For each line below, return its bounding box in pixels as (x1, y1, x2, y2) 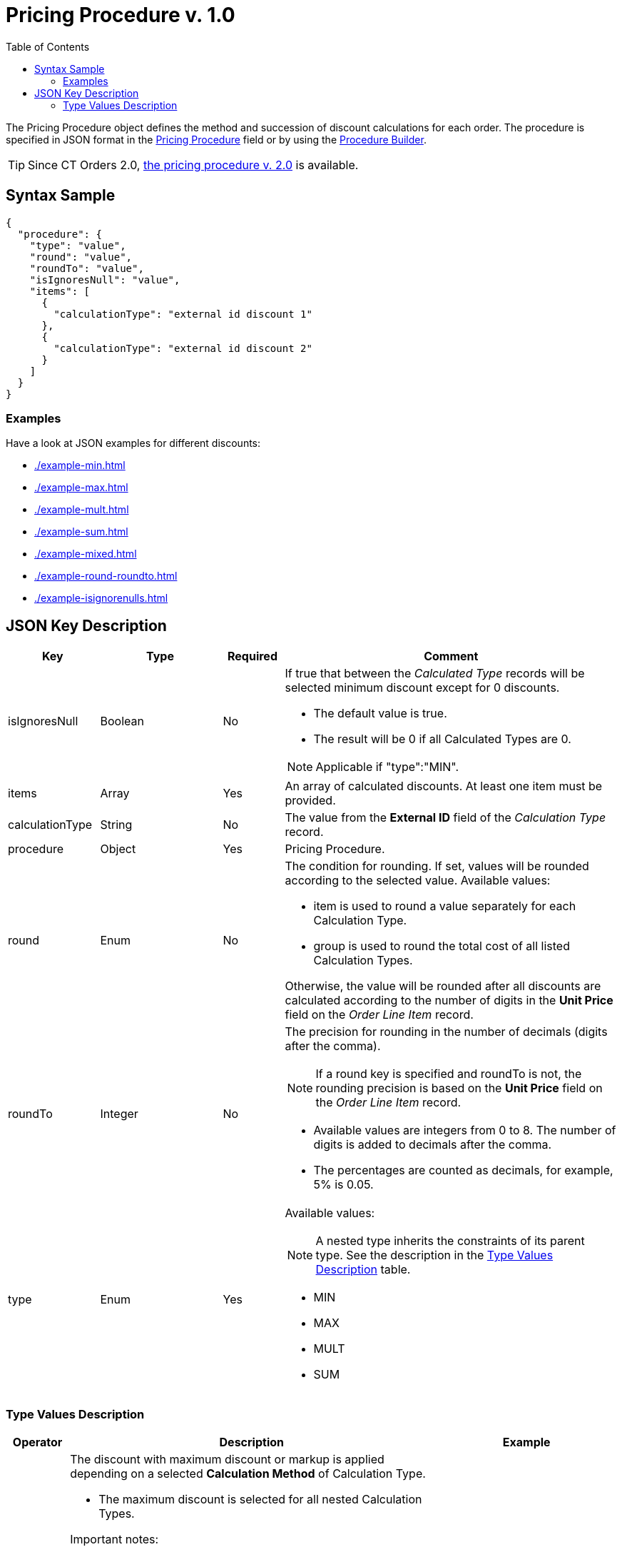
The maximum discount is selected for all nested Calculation (98, 1491, 422, 1506)
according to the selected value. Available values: (285, 873, 551, 888)
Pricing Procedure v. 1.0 (6, 3, 235, 27)
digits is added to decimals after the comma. (313, 1137, 552, 1152)
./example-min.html (34, 459, 126, 472)
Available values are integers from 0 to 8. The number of (313, 1123, 616, 1138)
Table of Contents (6, 40, 90, 53)
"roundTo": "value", (29, 262, 144, 274)
